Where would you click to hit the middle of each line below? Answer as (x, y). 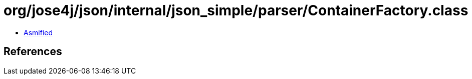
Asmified (38, 32)
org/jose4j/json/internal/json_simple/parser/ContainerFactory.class (236, 10)
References (33, 52)
